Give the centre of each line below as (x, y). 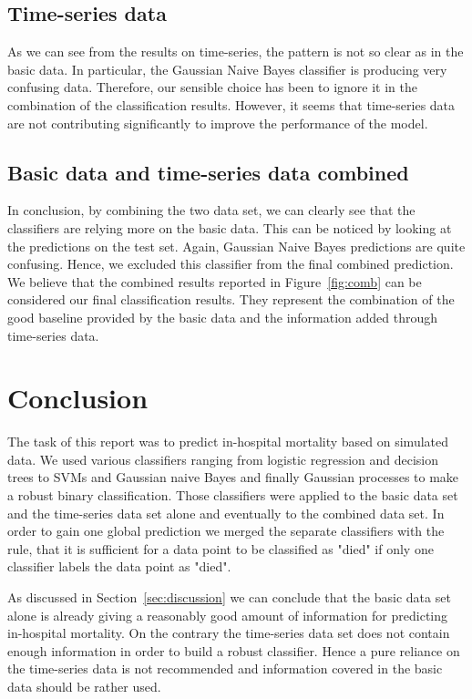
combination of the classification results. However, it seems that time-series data (231, 104)
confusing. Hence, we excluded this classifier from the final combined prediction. (231, 264)
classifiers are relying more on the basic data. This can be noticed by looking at (230, 227)
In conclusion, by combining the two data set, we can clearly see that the (211, 210)
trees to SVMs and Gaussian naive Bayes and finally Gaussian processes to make (233, 477)
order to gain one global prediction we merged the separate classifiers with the (226, 531)
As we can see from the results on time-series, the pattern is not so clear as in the (236, 51)
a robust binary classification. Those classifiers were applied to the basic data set (233, 495)
